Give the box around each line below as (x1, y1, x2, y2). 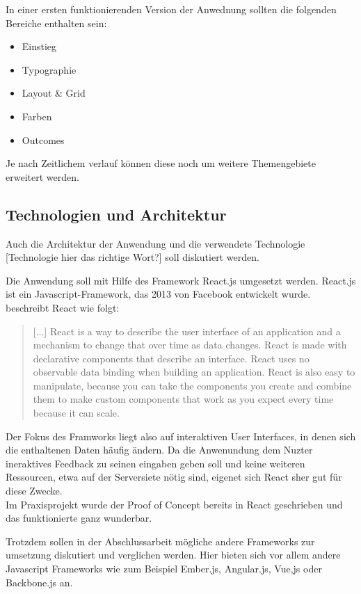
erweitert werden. (6, 169, 79, 184)
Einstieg (22, 39, 57, 54)
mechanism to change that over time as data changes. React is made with (33, 337, 347, 352)
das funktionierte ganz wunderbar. (6, 511, 152, 525)
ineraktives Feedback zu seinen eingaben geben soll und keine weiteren (6, 456, 305, 470)
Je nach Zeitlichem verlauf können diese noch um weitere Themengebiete (6, 156, 316, 170)
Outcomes (22, 132, 65, 147)
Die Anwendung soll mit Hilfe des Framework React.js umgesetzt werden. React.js (6, 273, 356, 287)
